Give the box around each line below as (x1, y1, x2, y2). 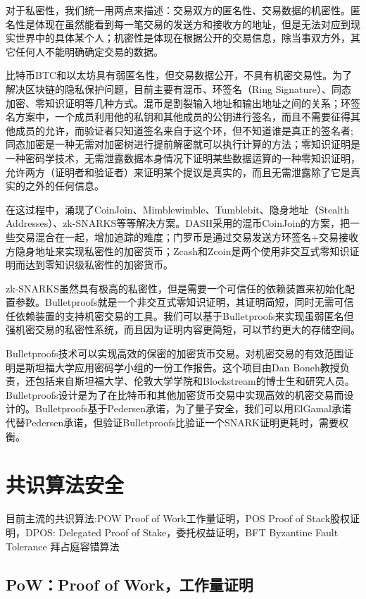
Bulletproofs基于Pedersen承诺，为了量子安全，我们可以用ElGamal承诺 (34, 401, 351, 416)
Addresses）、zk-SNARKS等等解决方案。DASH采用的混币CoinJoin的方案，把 (6, 216, 350, 230)
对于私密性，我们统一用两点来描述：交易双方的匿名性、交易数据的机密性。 (6, 3, 351, 17)
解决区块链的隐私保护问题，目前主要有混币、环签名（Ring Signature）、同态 (6, 81, 352, 96)
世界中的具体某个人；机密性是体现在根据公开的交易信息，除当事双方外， (15, 30, 351, 45)
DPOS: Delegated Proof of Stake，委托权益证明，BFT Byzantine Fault (25, 524, 339, 539)
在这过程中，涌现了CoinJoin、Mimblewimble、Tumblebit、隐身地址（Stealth (6, 202, 350, 216)
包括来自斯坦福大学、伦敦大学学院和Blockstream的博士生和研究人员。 (34, 373, 355, 388)
